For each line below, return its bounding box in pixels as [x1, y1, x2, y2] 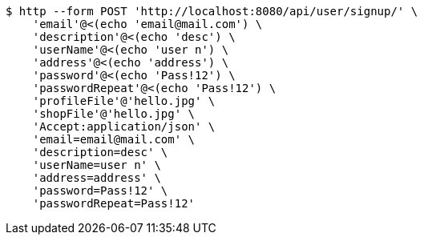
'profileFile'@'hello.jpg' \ [32, 94, 216, 107]
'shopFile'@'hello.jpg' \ [32, 107, 196, 120]
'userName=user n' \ [32, 159, 161, 171]
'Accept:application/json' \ [32, 120, 216, 133]
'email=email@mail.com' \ [32, 133, 196, 146]
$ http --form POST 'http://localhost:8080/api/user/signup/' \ [6, 5, 418, 18]
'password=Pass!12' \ [32, 184, 168, 197]
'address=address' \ [32, 171, 161, 184]
